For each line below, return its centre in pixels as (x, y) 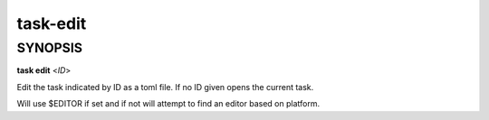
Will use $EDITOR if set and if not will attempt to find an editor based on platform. (168, 104)
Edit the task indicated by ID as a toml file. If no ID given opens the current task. (165, 87)
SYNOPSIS (50, 48)
